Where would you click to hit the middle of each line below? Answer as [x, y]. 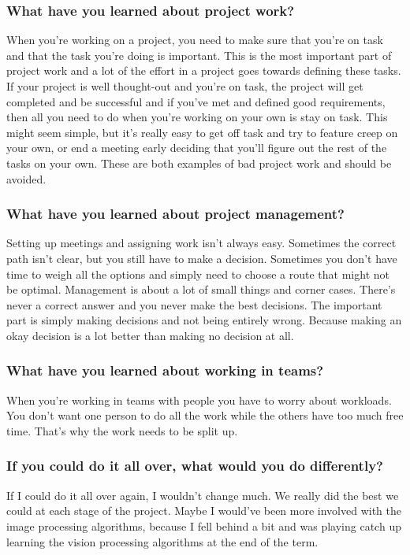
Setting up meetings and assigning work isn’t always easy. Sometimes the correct [201, 243]
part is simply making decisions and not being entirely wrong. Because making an [204, 320]
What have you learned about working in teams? [165, 370]
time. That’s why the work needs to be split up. [122, 430]
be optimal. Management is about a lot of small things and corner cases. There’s [201, 289]
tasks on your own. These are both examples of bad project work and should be [199, 163]
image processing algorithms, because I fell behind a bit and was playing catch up [204, 525]
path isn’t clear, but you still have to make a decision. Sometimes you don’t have [202, 258]
